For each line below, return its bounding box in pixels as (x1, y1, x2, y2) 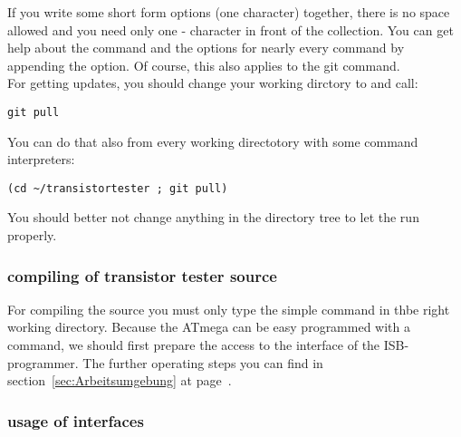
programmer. (7, 353, 79, 372)
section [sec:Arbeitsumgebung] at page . (7, 371, 232, 390)
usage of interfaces (7, 409, 144, 432)
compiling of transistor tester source (7, 264, 277, 286)
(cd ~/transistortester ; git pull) (7, 181, 228, 195)
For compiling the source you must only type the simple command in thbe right (7, 299, 450, 318)
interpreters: (7, 150, 75, 169)
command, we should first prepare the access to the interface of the (7, 335, 380, 354)
